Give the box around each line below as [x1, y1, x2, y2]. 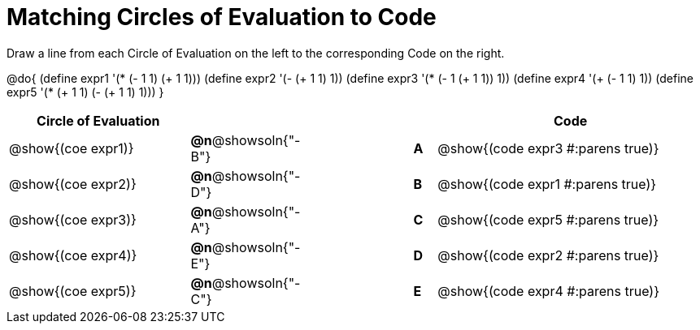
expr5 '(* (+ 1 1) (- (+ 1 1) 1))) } [7, 84, 164, 99]
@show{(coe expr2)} [9, 175, 137, 192]
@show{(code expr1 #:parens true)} [437, 175, 657, 192]
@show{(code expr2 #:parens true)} [437, 246, 659, 264]
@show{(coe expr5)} [9, 282, 137, 299]
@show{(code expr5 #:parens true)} [437, 211, 659, 228]
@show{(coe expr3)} [9, 211, 137, 228]
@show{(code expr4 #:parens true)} [437, 282, 659, 299]
